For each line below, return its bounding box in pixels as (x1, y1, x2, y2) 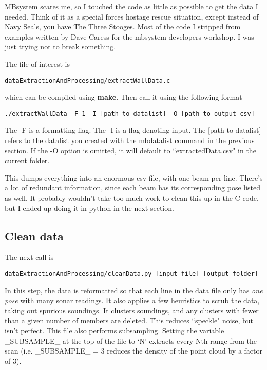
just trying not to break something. (5, 41, 116, 52)
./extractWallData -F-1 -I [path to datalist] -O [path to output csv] (5, 110, 255, 117)
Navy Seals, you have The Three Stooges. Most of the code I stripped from (5, 21, 241, 32)
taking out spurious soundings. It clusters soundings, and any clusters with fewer (5, 305, 259, 315)
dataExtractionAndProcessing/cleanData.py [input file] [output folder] (5, 270, 258, 278)
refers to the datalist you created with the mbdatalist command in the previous (5, 135, 255, 146)
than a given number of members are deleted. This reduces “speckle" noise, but (5, 315, 254, 326)
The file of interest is (5, 58, 70, 69)
